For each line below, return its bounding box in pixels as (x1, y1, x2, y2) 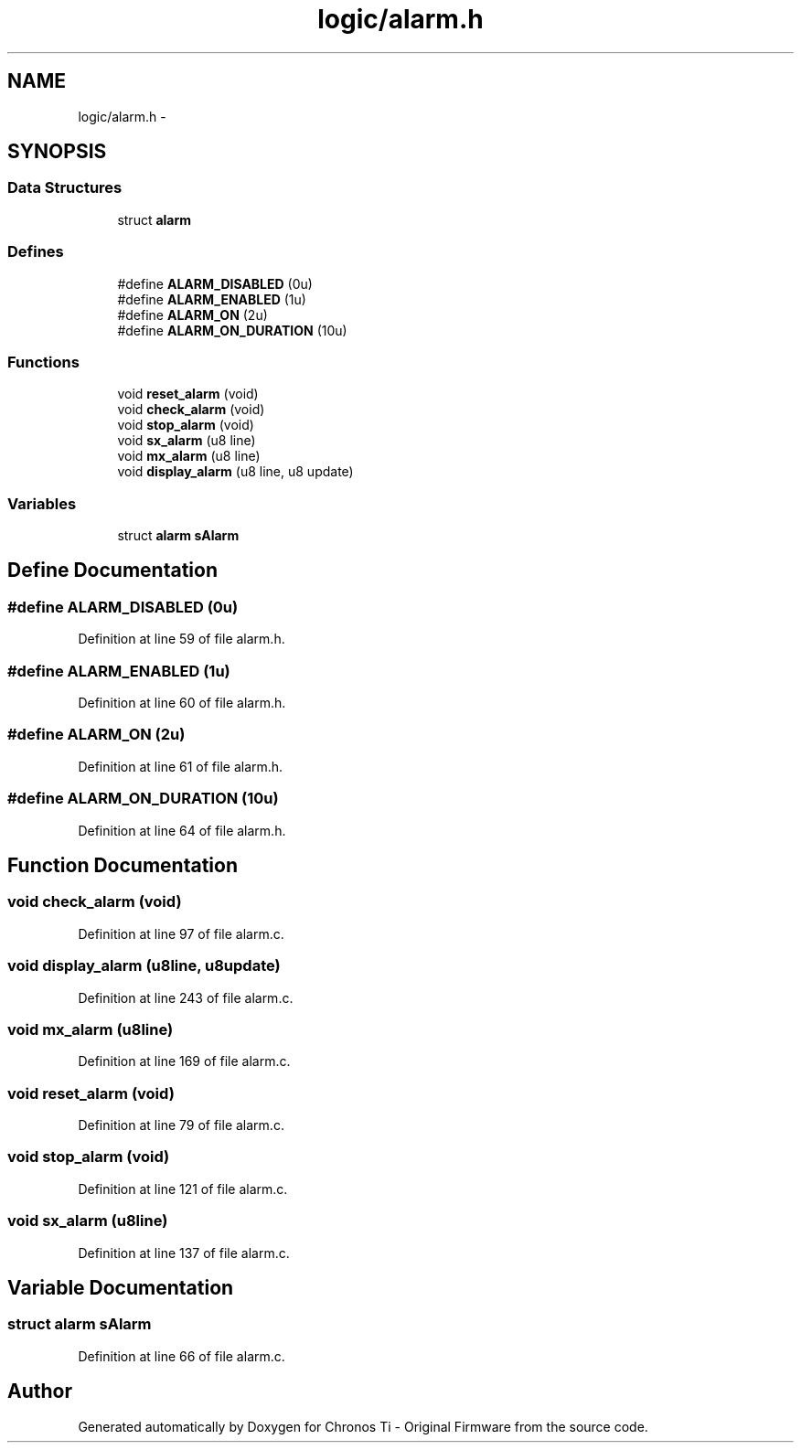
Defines (7, 242, 64, 261)
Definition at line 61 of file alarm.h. (78, 758, 283, 774)
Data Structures (7, 178, 123, 197)
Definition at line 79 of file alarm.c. (78, 1117, 284, 1133)
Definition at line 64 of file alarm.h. (78, 822, 286, 838)
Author (7, 1380, 72, 1403)
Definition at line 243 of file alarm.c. (78, 989, 294, 1006)
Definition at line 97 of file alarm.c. (78, 925, 284, 942)
